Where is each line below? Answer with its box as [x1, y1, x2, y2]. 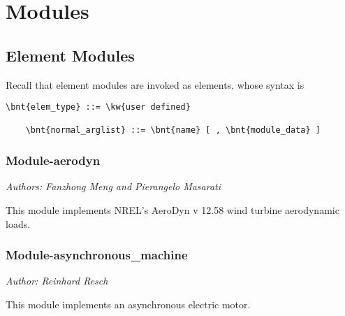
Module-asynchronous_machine [6, 246, 188, 264]
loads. [6, 216, 31, 231]
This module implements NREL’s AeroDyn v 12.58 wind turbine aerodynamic [6, 202, 339, 217]
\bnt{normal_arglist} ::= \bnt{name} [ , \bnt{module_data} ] [25, 125, 321, 136]
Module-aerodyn [6, 152, 101, 169]
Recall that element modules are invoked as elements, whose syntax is [6, 77, 304, 92]
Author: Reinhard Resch [6, 273, 108, 288]
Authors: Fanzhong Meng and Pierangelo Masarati [6, 179, 221, 194]
